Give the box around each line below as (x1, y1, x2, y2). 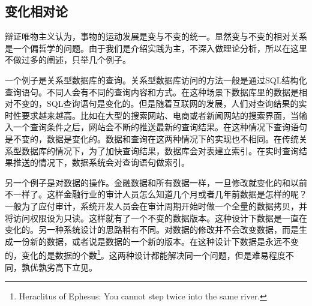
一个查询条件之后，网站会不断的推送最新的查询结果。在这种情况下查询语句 (13, 121, 307, 133)
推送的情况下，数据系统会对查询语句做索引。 (13, 156, 190, 169)
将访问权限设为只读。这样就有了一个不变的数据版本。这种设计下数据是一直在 (5, 211, 307, 224)
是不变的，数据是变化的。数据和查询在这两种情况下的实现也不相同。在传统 (5, 132, 299, 145)
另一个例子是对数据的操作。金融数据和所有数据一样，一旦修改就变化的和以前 (5, 176, 307, 188)
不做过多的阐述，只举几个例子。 (5, 53, 131, 66)
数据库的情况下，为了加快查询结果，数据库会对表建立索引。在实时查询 (21, 144, 299, 157)
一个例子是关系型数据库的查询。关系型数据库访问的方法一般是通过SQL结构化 (5, 73, 307, 86)
